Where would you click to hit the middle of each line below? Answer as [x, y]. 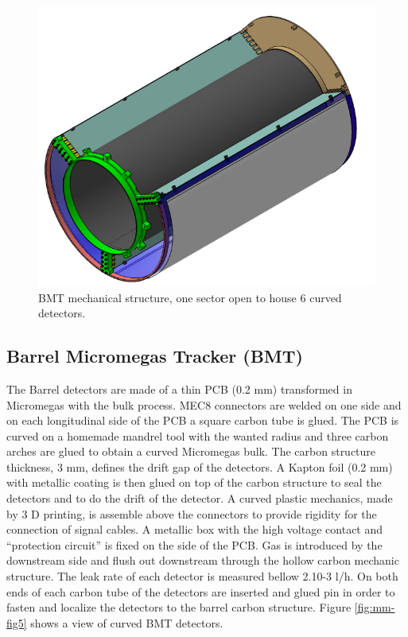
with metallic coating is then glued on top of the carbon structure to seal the [194, 482]
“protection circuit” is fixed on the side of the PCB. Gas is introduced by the [194, 544]
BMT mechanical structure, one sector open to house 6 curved [190, 297]
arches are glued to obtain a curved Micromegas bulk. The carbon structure [191, 451]
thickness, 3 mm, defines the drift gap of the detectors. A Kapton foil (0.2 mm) [200, 466]
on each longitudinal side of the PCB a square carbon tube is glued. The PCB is [203, 420]
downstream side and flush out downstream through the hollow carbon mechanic [203, 560]
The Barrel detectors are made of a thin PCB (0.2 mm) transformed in [179, 388]
